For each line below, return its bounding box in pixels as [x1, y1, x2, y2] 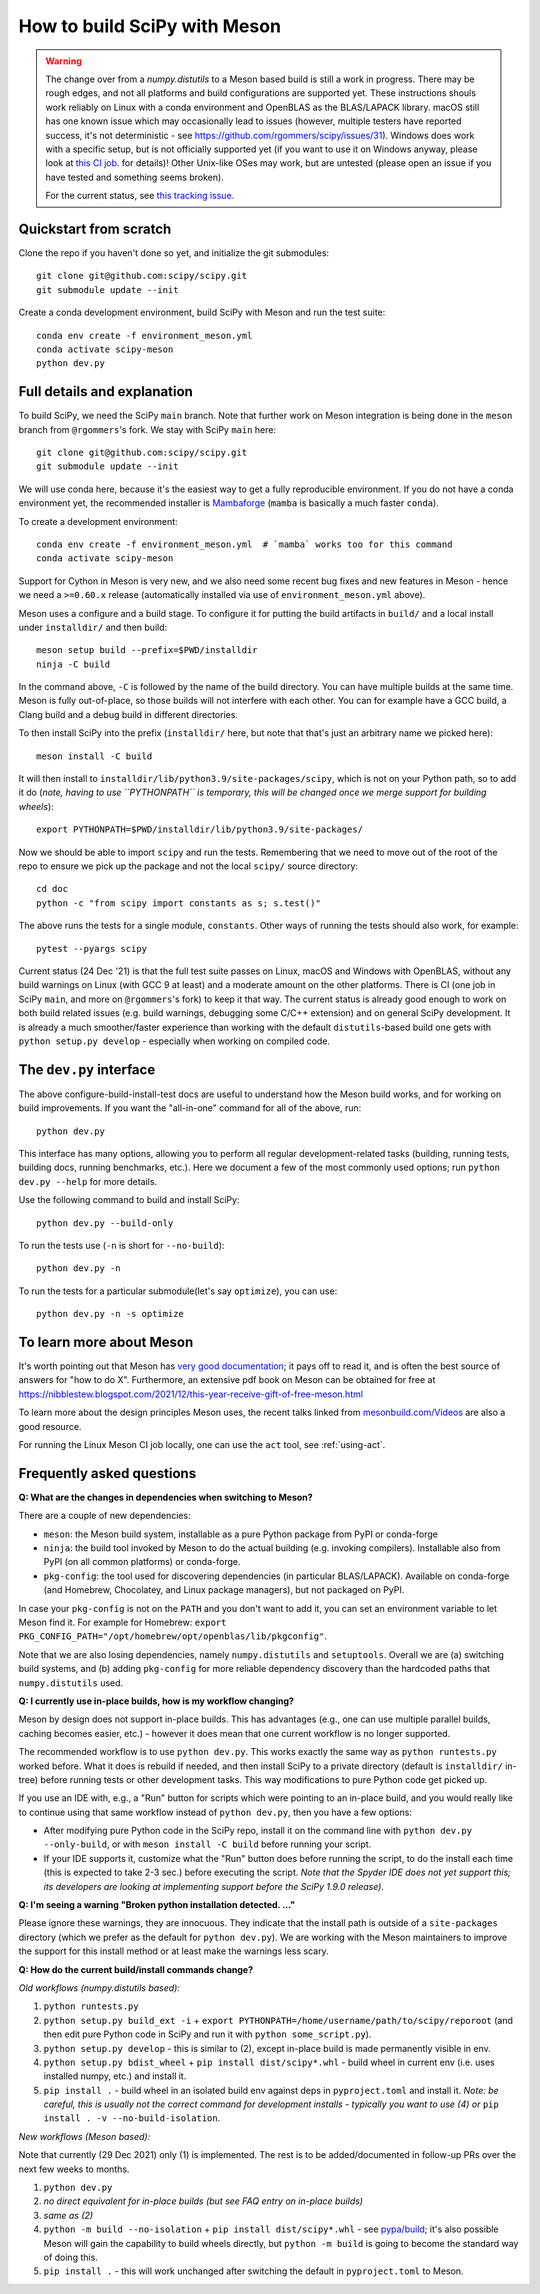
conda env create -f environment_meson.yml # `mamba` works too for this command [36, 538, 453, 550]
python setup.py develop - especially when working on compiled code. [18, 1035, 330, 1047]
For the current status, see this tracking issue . [45, 190, 235, 202]
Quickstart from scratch [18, 220, 172, 237]
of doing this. [43, 2251, 99, 2263]
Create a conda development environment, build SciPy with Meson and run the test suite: [18, 306, 386, 319]
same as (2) [43, 2209, 94, 2221]
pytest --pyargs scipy [36, 943, 148, 954]
